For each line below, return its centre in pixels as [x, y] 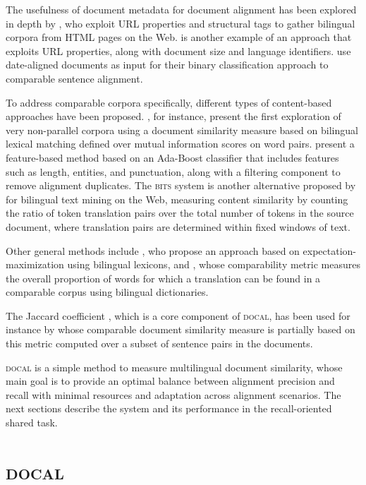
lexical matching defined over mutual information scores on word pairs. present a [180, 144]
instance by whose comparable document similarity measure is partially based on [181, 329]
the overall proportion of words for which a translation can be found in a [163, 278]
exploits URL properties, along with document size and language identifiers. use [178, 50]
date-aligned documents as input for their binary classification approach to [167, 65]
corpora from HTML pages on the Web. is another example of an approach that [179, 37]
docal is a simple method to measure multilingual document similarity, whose [174, 367]
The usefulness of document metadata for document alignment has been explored [181, 9]
